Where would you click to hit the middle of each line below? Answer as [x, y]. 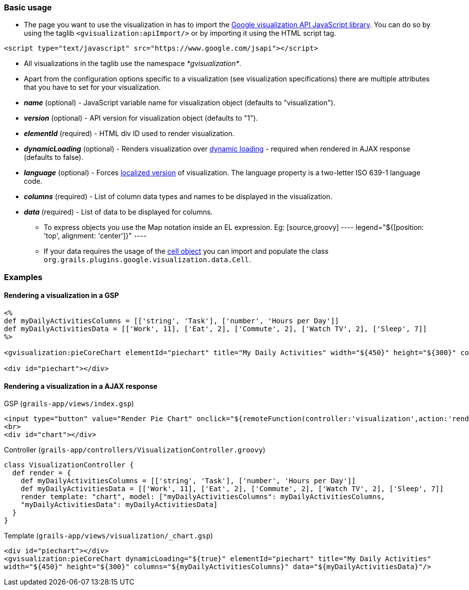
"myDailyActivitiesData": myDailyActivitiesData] [119, 505]
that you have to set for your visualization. [92, 87]
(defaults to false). [54, 157]
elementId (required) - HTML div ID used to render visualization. [129, 134]
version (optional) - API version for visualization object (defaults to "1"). [141, 118]
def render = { [41, 473]
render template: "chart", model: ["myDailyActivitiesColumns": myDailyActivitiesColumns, [203, 497]
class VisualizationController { [69, 465]
